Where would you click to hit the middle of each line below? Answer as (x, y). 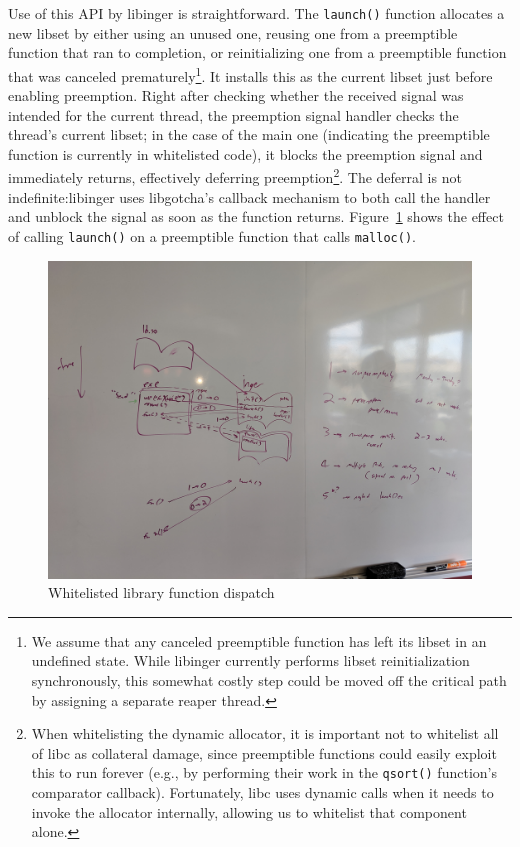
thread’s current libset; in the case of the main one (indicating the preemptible (249, 134)
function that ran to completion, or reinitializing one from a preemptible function (257, 52)
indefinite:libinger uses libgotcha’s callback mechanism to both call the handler (249, 196)
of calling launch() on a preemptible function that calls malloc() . (212, 235)
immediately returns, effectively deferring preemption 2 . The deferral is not (235, 176)
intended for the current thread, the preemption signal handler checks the (233, 114)
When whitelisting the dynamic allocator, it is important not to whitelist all (265, 733)
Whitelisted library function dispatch (161, 592)
